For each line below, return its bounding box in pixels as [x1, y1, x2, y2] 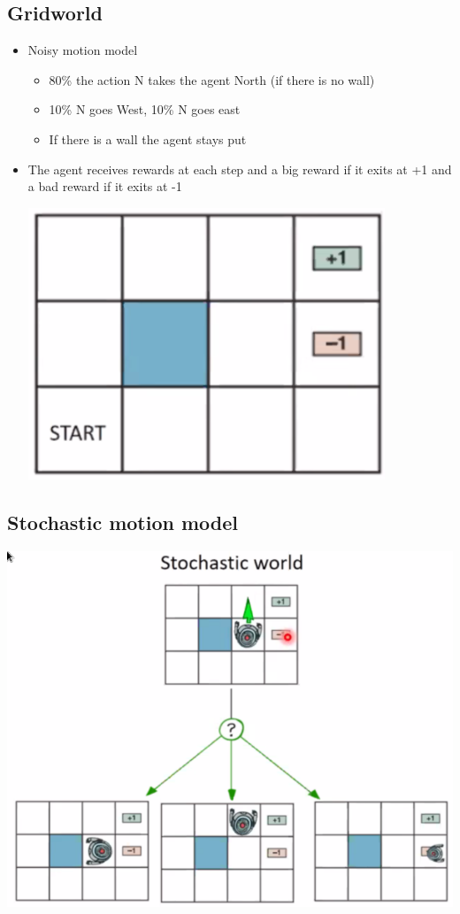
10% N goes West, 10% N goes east [49, 100, 241, 119]
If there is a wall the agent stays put [49, 129, 247, 148]
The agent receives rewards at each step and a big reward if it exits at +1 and [27, 159, 452, 178]
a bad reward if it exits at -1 [27, 177, 182, 196]
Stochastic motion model [7, 508, 239, 535]
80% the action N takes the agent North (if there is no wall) [49, 70, 375, 88]
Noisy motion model [27, 41, 138, 59]
